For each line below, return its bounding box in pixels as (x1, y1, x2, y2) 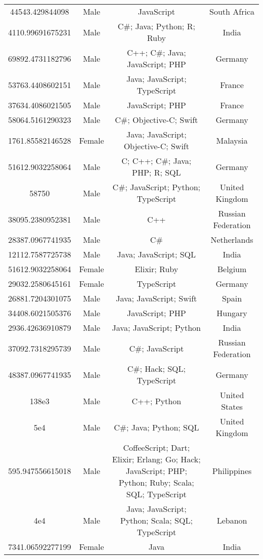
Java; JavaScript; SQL (117, 248, 196, 260)
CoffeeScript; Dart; (123, 442, 190, 453)
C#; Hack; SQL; (127, 363, 186, 374)
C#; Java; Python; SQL (114, 421, 199, 433)
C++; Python (131, 395, 182, 407)
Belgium (217, 263, 247, 275)
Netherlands (210, 234, 253, 245)
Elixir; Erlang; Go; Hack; (112, 453, 201, 465)
